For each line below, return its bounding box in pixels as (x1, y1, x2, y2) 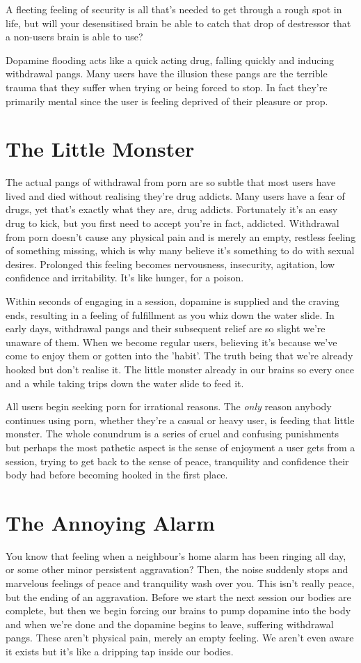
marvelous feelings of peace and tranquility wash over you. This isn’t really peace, (6, 576, 355, 591)
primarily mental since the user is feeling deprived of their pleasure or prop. (6, 93, 328, 108)
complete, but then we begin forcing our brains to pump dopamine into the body (6, 603, 351, 618)
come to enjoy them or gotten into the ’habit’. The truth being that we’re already (6, 348, 353, 363)
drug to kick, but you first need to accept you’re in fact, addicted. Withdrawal (6, 216, 339, 231)
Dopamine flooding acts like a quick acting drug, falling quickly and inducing (6, 52, 335, 67)
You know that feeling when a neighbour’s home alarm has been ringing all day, (6, 548, 346, 563)
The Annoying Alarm (6, 508, 215, 536)
